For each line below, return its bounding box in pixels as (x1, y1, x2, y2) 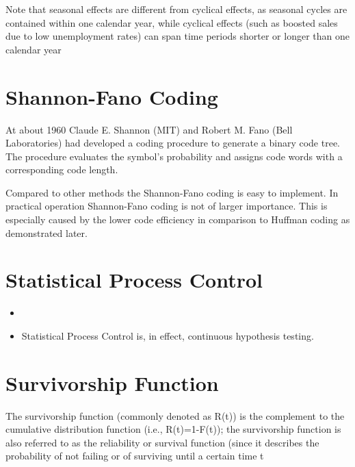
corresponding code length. (5, 162, 118, 177)
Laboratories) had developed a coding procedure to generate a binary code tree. (5, 136, 341, 150)
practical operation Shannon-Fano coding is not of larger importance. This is (5, 199, 328, 213)
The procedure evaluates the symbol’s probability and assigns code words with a (5, 149, 343, 163)
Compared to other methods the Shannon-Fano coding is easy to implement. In (5, 185, 339, 199)
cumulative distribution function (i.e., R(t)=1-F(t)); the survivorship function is (5, 422, 341, 436)
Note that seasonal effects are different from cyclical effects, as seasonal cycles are (5, 2, 347, 16)
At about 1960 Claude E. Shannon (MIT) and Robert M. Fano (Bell (5, 122, 293, 136)
